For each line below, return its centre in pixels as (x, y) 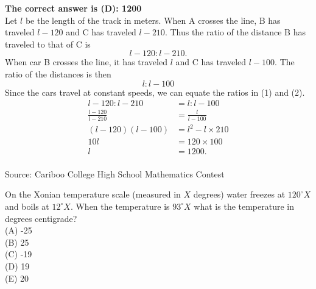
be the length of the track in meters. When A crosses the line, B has (153, 20)
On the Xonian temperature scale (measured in (93, 194)
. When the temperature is (120, 206)
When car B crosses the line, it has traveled (86, 62)
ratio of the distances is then (58, 73)
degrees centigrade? (41, 218)
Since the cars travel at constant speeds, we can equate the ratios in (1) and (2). (155, 92)
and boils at (27, 206)
